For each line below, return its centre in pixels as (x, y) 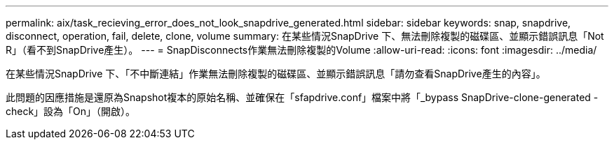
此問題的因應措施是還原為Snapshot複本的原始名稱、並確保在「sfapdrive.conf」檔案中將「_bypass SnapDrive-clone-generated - (302, 97)
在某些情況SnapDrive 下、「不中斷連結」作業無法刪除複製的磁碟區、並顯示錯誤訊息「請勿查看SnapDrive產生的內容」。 (276, 74)
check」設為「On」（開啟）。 (71, 111)
